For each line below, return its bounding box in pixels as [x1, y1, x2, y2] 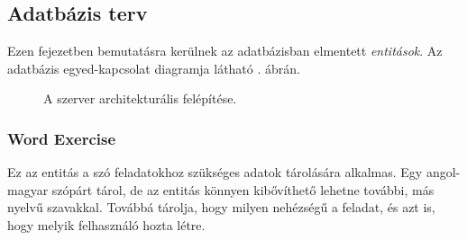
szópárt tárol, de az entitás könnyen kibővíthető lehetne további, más [51, 180, 435, 199]
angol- [426, 163, 461, 182]
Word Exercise [7, 127, 116, 149]
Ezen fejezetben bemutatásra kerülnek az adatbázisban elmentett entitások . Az [7, 41, 443, 60]
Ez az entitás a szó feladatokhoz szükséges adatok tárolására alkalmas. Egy [7, 163, 423, 182]
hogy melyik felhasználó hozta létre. [7, 215, 206, 234]
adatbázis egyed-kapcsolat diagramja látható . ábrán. [7, 58, 300, 77]
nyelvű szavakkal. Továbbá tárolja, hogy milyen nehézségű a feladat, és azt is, [7, 198, 435, 217]
